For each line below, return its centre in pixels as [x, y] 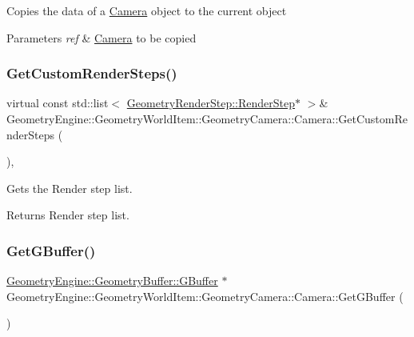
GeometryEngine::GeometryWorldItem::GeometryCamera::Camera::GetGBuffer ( [205, 296]
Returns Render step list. [68, 215]
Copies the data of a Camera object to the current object [147, 10]
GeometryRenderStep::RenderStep [211, 103]
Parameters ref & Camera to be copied [102, 37]
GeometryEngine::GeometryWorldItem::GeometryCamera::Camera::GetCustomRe [207, 118]
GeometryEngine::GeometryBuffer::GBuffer [112, 281]
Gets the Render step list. [70, 188]
